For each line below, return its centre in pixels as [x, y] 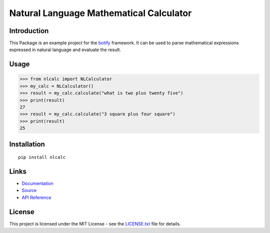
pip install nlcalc [42, 157]
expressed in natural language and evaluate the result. [65, 50]
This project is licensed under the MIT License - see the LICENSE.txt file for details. [95, 223]
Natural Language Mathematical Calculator [100, 13]
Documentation [37, 183]
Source [29, 190]
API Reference [36, 197]
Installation [27, 144]
